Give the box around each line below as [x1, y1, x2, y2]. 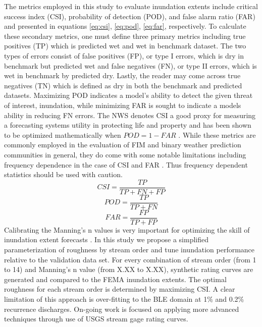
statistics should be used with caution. [4, 169, 123, 180]
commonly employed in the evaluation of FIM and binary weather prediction [4, 139, 241, 150]
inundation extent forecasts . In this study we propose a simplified [4, 234, 209, 245]
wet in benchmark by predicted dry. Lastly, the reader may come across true [4, 70, 241, 81]
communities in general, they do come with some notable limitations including [4, 149, 246, 159]
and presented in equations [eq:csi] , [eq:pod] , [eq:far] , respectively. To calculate [4, 21, 246, 31]
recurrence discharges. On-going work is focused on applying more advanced [4, 303, 239, 314]
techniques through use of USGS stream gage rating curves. [4, 313, 188, 324]
